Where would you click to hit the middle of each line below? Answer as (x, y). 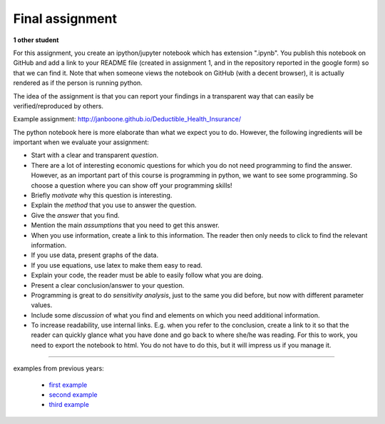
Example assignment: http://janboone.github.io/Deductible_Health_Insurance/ (127, 119)
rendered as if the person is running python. (78, 83)
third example (69, 405)
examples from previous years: (59, 368)
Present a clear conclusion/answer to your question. (108, 285)
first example (68, 385)
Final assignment (65, 19)
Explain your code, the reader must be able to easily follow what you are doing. (147, 276)
